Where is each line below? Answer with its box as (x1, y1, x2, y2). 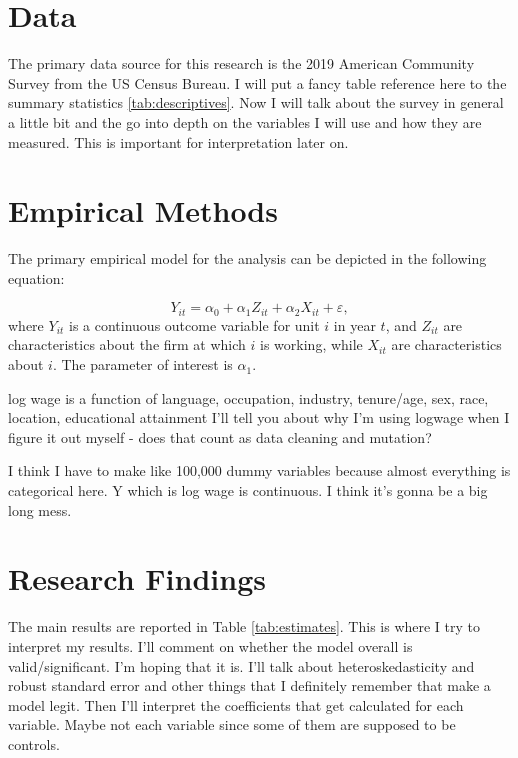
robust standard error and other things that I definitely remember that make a (8, 675, 491, 696)
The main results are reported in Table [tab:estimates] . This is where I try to (8, 616, 481, 637)
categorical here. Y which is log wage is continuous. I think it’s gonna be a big (8, 480, 488, 501)
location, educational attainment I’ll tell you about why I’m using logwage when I (8, 407, 510, 428)
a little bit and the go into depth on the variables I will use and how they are (8, 111, 482, 132)
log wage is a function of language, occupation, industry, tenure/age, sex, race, (8, 387, 489, 408)
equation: (8, 267, 65, 288)
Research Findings (8, 558, 266, 599)
